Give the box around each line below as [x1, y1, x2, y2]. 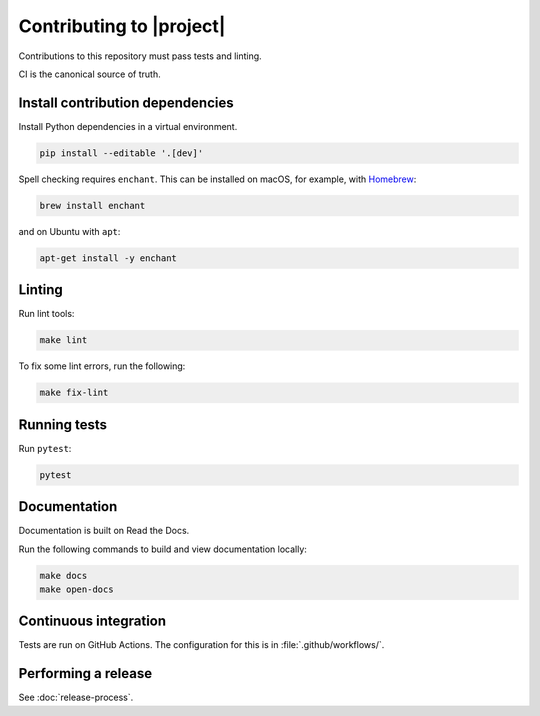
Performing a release [18, 665, 153, 682]
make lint [39, 335, 88, 346]
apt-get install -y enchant [39, 252, 177, 264]
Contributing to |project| [18, 15, 226, 37]
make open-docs [39, 583, 114, 595]
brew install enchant [39, 200, 146, 211]
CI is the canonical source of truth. [18, 68, 161, 80]
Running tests [18, 416, 108, 433]
